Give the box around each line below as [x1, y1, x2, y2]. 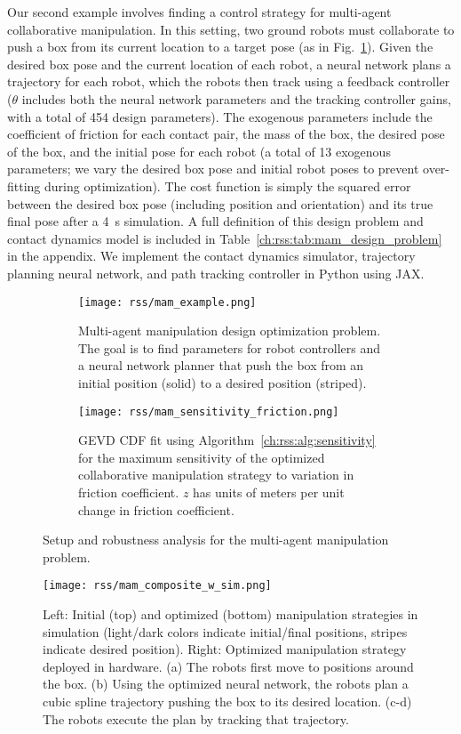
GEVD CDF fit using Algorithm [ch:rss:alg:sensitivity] [78, 431, 376, 449]
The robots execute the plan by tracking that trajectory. [43, 709, 349, 728]
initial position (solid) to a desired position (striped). [78, 373, 367, 391]
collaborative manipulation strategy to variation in [78, 465, 354, 484]
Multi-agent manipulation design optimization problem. [78, 321, 381, 340]
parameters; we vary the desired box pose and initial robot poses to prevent [7, 159, 419, 178]
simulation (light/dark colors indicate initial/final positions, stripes [43, 622, 408, 641]
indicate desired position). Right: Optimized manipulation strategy [43, 640, 407, 658]
